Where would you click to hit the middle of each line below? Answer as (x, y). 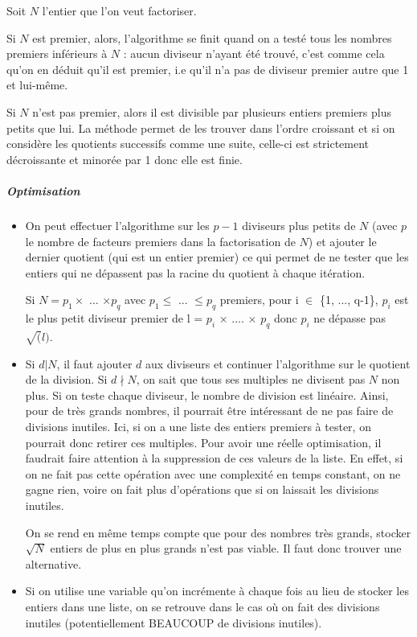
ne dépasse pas (350, 318)
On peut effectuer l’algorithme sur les (117, 225)
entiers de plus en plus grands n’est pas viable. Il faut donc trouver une (226, 548)
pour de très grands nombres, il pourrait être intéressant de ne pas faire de (209, 411)
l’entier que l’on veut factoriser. (119, 10)
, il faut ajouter (94, 363)
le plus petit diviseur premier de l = (114, 318)
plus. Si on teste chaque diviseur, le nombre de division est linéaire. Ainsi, (207, 395)
